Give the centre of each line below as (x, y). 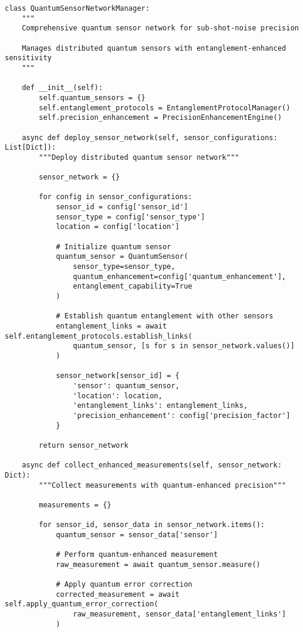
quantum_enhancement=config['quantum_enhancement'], (179, 276)
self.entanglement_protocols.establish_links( (99, 336)
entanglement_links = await (111, 326)
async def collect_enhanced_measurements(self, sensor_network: (152, 465)
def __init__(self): (62, 88)
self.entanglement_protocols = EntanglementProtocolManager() (165, 108)
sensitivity (28, 58)
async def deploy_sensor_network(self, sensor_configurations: (150, 137)
